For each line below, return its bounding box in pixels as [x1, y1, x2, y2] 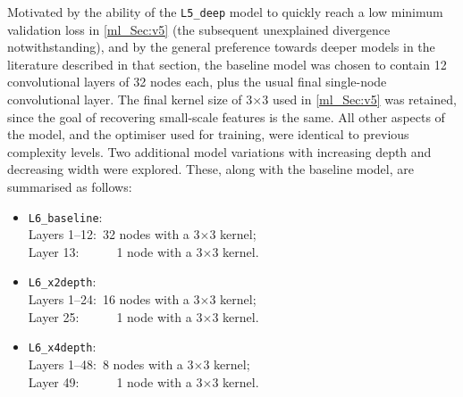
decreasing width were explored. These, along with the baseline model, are [7, 160, 414, 178]
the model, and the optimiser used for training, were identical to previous [7, 125, 409, 144]
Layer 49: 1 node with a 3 [28, 372, 203, 391]
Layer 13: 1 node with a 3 [28, 242, 203, 261]
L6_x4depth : [28, 337, 97, 356]
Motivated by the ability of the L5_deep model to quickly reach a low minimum [7, 3, 443, 21]
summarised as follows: [7, 178, 132, 195]
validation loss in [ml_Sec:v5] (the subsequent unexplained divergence [7, 20, 391, 38]
